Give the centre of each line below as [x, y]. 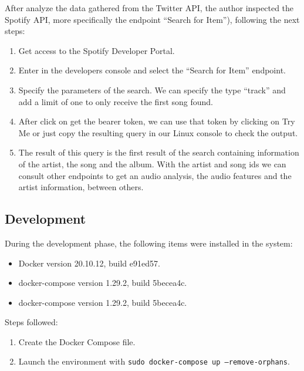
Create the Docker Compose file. [77, 341]
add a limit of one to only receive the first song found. [116, 101]
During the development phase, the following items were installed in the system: [149, 243]
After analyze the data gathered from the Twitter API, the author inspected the [149, 8]
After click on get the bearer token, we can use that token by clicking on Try [157, 121]
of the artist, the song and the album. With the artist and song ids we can [152, 163]
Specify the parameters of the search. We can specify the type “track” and [152, 90]
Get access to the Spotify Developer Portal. [97, 50]
